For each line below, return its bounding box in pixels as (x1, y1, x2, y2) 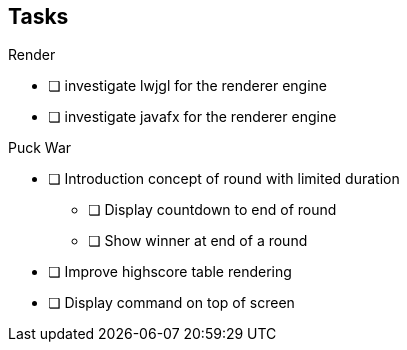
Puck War (8, 139, 72, 157)
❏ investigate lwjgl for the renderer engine (48, 77, 327, 95)
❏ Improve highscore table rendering (48, 263, 292, 281)
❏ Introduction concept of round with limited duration (48, 170, 400, 188)
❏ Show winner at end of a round (88, 232, 308, 250)
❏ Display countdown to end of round (88, 201, 337, 219)
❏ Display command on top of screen (48, 294, 295, 312)
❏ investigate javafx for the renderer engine (48, 108, 337, 126)
